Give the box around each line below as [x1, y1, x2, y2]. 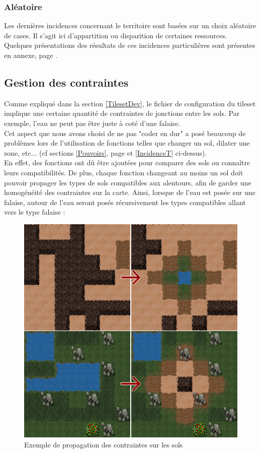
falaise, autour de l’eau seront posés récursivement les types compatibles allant [4, 197, 246, 207]
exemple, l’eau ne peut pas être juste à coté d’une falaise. [4, 117, 181, 128]
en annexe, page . [4, 50, 58, 60]
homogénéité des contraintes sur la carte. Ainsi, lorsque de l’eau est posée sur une [4, 187, 255, 198]
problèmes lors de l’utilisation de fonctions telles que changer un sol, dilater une [4, 138, 250, 148]
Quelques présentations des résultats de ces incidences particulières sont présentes [4, 40, 255, 50]
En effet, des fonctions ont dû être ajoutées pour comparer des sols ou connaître [4, 157, 250, 168]
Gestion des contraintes [4, 74, 129, 90]
